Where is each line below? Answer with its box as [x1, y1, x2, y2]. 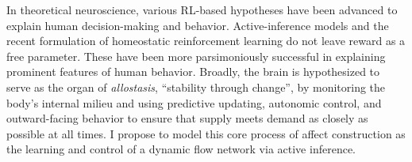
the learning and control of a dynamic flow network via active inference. [6, 141, 356, 157]
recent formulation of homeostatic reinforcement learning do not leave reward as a [6, 32, 406, 49]
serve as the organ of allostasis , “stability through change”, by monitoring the [6, 78, 386, 95]
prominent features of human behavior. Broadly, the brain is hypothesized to [6, 63, 380, 80]
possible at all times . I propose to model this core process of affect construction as [6, 125, 406, 141]
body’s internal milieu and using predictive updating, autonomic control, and [6, 94, 382, 111]
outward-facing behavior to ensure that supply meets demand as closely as [6, 110, 368, 126]
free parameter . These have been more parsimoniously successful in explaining [6, 47, 386, 64]
